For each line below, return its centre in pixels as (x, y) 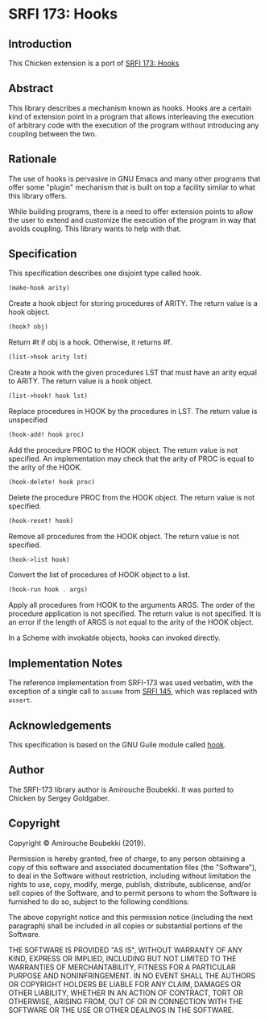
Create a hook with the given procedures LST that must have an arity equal (133, 373)
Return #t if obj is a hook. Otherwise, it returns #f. (90, 342)
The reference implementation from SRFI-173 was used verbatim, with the (131, 683)
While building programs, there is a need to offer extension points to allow (131, 211)
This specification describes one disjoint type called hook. (105, 273)
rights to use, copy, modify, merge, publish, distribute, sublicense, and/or (130, 884)
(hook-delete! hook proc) (52, 482)
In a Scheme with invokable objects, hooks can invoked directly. (114, 638)
